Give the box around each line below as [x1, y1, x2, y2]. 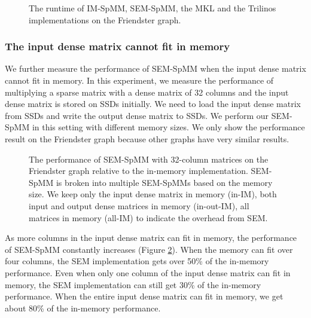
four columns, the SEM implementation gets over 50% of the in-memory [5, 255, 269, 267]
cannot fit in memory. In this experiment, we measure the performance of [5, 74, 274, 86]
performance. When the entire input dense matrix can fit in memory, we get [5, 290, 283, 302]
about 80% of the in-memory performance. [5, 301, 161, 314]
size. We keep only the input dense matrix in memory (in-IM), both [29, 188, 277, 200]
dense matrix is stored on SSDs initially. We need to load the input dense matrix [5, 97, 301, 110]
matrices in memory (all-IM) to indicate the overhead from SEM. [29, 211, 268, 224]
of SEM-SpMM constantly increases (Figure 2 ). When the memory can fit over [5, 243, 293, 255]
